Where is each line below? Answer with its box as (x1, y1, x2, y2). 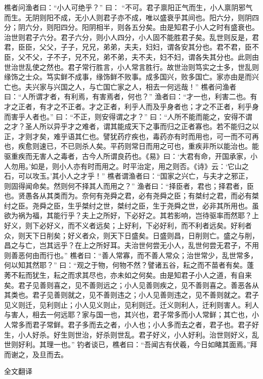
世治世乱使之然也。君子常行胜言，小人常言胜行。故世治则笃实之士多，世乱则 (4, 61, 259, 72)
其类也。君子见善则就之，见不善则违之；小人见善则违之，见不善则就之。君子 (4, 289, 259, 300)
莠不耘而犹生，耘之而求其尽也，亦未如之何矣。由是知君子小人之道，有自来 (4, 270, 252, 280)
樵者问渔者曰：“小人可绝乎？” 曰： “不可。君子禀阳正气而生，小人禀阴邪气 (4, 2, 253, 12)
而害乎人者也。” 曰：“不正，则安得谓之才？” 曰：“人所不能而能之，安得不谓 (4, 111, 252, 121)
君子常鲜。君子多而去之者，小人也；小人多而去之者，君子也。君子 (32, 319, 252, 329)
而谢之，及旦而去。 (4, 349, 68, 359)
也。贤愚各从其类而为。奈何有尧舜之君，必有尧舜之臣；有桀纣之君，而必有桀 (4, 190, 259, 201)
